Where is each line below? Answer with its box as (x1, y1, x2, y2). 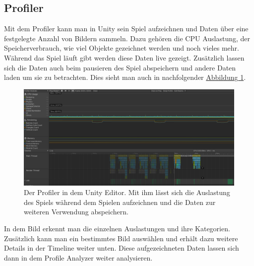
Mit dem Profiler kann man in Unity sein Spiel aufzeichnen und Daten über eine (4, 23, 249, 34)
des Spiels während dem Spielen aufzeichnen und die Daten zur (24, 197, 216, 207)
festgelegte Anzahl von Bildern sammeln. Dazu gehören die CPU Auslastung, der (4, 33, 251, 43)
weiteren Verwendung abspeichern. (24, 206, 128, 217)
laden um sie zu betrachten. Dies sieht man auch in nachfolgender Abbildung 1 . (4, 72, 246, 82)
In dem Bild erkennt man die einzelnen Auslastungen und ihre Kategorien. (4, 223, 230, 233)
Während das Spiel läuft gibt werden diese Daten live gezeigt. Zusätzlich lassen (4, 52, 245, 63)
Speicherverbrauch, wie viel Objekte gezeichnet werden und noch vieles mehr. (4, 43, 239, 53)
